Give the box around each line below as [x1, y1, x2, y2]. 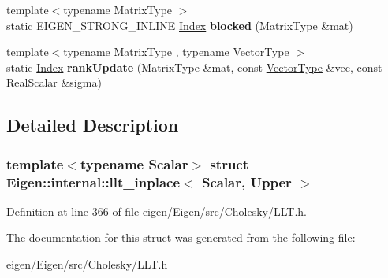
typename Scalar [80, 154, 188, 173]
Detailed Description [6, 113, 179, 137]
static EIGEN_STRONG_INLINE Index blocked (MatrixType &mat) [6, 17, 353, 33]
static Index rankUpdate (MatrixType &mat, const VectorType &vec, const [6, 58, 382, 75]
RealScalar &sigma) [6, 74, 102, 91]
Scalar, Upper [201, 172, 292, 191]
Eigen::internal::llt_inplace [6, 172, 181, 191]
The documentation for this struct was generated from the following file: [6, 229, 356, 246]
